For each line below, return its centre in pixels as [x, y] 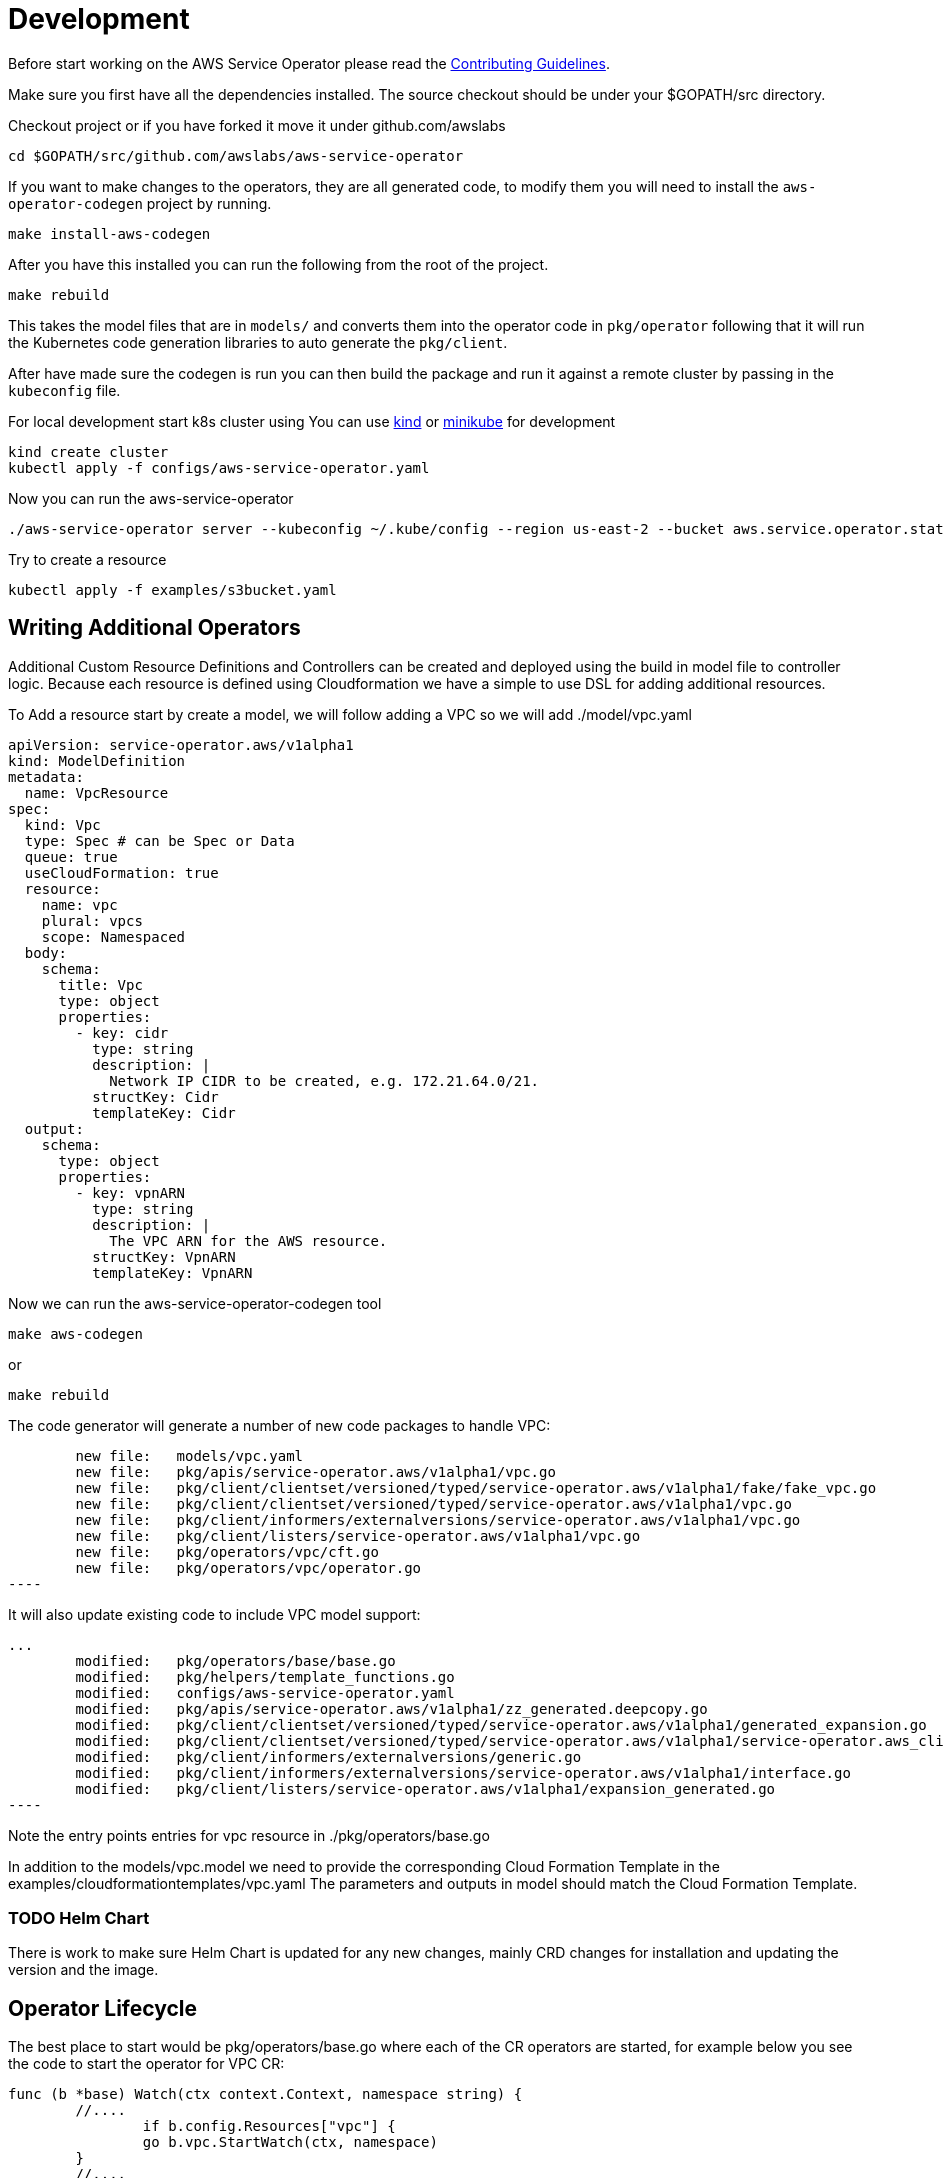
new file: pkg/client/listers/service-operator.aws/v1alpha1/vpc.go [358, 1535]
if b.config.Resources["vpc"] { [269, 2126]
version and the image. [83, 1970]
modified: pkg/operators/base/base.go [235, 1660]
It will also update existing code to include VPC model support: [214, 1614]
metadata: [46, 776]
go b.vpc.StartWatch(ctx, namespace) [290, 2142]
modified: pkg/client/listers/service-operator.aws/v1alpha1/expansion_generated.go [425, 1788]
